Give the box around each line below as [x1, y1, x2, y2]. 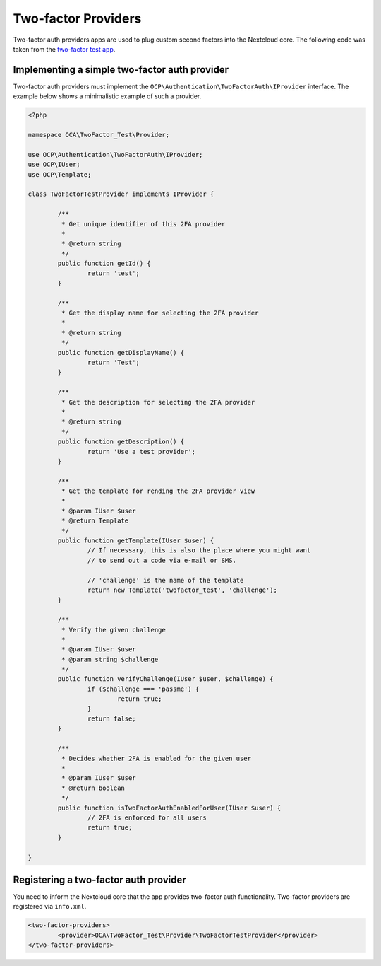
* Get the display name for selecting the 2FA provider [61, 309, 259, 318]
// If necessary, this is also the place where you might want [87, 547, 311, 554]
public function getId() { [57, 260, 151, 268]
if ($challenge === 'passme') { [87, 685, 200, 693]
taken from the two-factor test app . [13, 45, 116, 53]
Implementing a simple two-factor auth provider [13, 64, 229, 76]
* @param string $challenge [61, 655, 159, 663]
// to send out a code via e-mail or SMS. [87, 556, 236, 564]
